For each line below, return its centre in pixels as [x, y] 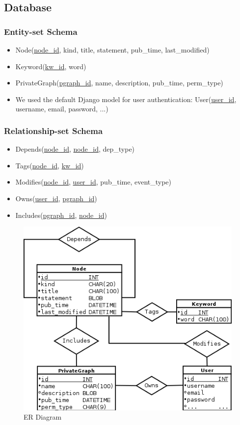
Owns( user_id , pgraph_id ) [56, 198]
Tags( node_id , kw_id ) [50, 165]
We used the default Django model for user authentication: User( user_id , [126, 99]
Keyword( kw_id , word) [51, 66]
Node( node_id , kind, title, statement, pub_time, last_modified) [112, 50]
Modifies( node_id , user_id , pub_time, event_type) [93, 182]
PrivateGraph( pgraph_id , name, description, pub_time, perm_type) [119, 83]
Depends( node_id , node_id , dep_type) [75, 149]
